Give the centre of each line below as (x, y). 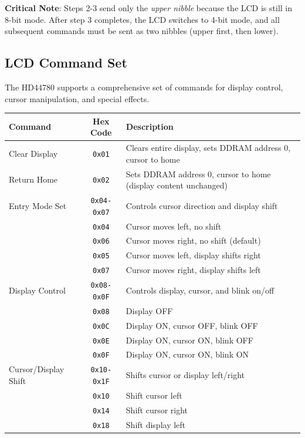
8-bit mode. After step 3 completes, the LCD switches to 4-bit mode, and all (142, 19)
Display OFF (149, 310)
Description (150, 127)
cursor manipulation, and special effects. (77, 98)
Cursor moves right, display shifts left (193, 270)
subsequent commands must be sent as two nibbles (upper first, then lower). (142, 31)
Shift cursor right (157, 410)
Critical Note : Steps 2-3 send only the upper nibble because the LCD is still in (149, 8)
